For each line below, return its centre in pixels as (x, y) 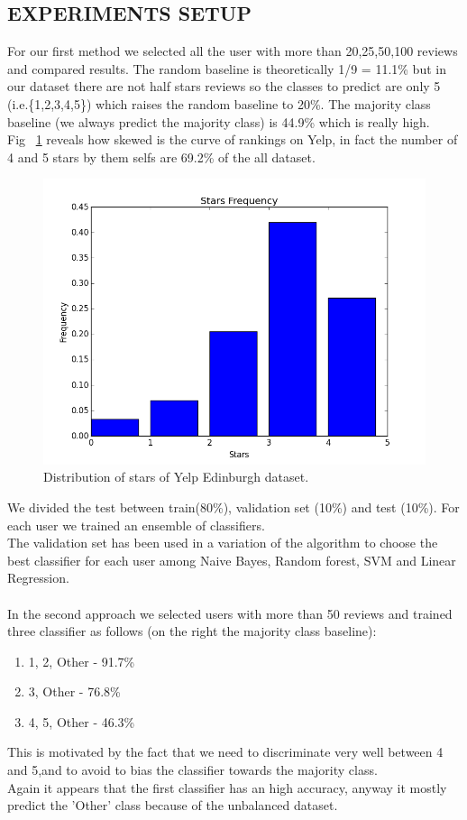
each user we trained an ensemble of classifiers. (136, 525)
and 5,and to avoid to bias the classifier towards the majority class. (192, 770)
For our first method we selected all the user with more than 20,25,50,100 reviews (233, 51)
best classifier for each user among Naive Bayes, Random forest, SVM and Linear (232, 560)
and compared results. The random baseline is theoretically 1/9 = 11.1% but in (227, 68)
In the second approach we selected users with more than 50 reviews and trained (230, 613)
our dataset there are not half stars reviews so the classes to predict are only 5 (224, 86)
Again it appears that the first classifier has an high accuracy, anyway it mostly (227, 787)
